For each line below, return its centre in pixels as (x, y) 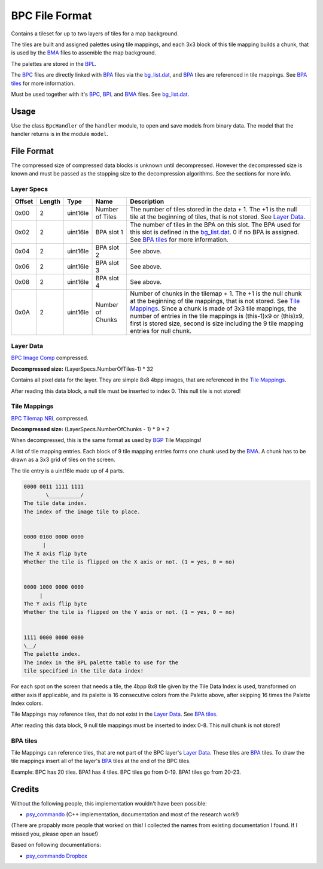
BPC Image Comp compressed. (50, 358)
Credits (25, 789)
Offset (24, 201)
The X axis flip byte (55, 553)
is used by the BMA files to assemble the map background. (84, 53)
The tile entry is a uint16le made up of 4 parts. (68, 471)
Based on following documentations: (56, 845)
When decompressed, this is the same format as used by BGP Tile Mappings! (106, 440)
